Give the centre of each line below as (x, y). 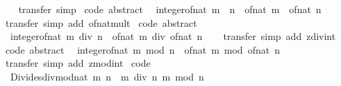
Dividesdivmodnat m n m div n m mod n (107, 76)
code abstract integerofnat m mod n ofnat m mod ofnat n (142, 49)
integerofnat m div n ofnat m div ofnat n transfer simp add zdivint (173, 36)
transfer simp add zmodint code (78, 63)
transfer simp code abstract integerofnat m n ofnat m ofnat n (170, 9)
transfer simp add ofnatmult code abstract (101, 22)
